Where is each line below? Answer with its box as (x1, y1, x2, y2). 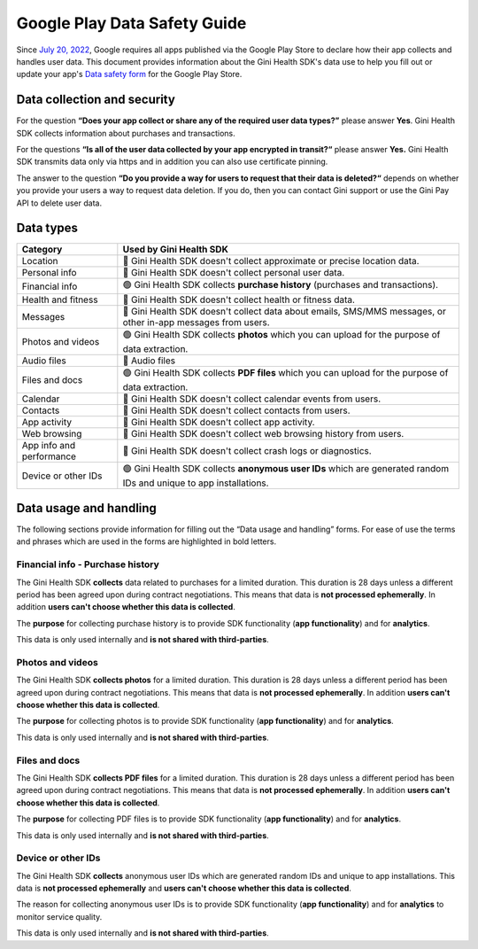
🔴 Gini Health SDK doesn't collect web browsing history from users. (122, 428, 405, 440)
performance (21, 450, 77, 463)
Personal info (21, 267, 77, 279)
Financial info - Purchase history (16, 558, 159, 571)
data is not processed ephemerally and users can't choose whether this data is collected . (16, 883, 351, 894)
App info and (21, 439, 75, 452)
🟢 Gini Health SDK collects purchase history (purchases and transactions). (122, 279, 438, 292)
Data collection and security (16, 92, 176, 107)
